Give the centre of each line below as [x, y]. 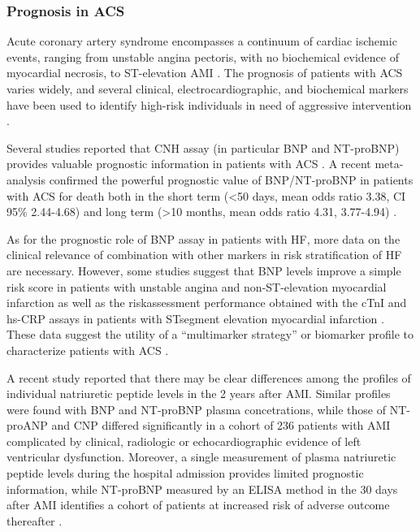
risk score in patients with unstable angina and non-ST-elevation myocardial [197, 286]
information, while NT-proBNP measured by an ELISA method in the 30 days [202, 489]
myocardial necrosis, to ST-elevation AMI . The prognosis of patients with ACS [205, 73]
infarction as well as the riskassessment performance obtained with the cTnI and [207, 303]
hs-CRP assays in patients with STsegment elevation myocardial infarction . [195, 318]
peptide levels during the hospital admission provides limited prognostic [185, 473]
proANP [27, 425]
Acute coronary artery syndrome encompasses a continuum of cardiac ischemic [202, 41]
